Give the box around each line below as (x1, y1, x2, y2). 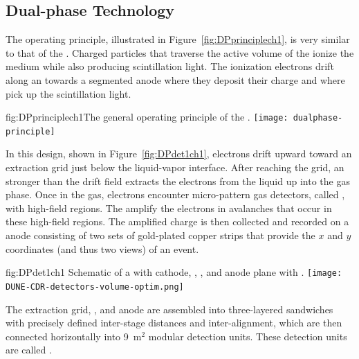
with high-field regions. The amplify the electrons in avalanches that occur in (6, 200, 332, 215)
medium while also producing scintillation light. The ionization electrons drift (6, 59, 334, 73)
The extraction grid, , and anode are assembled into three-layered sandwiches (6, 301, 333, 316)
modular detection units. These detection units (148, 329, 347, 343)
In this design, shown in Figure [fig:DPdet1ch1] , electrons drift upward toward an (6, 146, 352, 161)
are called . (6, 342, 52, 357)
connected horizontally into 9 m (6, 329, 142, 343)
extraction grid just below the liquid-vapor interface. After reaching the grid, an (6, 160, 344, 175)
